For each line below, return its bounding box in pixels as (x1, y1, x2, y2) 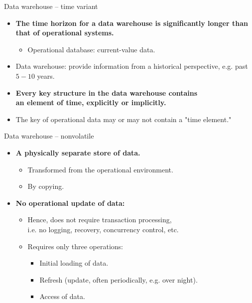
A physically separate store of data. (15, 147, 140, 157)
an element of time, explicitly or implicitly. (15, 97, 166, 108)
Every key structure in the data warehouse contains (15, 87, 198, 98)
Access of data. (39, 291, 85, 302)
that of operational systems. (15, 27, 114, 38)
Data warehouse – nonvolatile (4, 131, 94, 141)
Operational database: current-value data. (27, 44, 155, 54)
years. (37, 70, 55, 81)
